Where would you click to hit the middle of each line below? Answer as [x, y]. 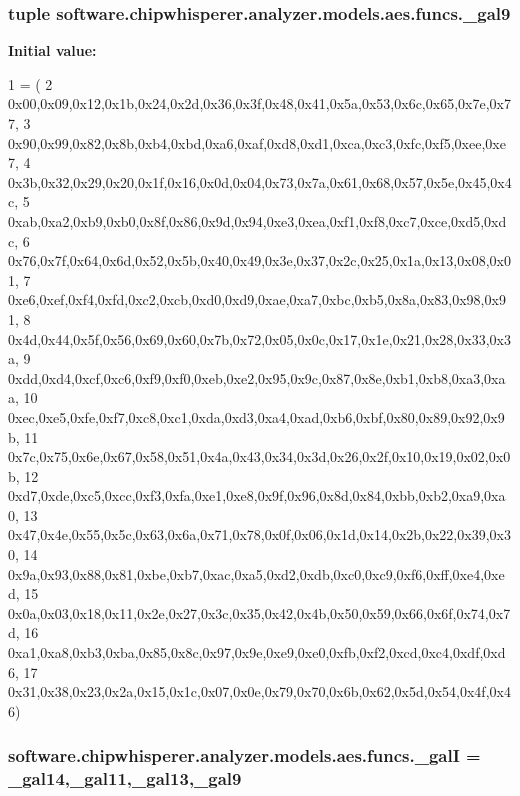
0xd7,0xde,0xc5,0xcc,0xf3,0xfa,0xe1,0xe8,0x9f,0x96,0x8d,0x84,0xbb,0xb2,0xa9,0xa [257, 495]
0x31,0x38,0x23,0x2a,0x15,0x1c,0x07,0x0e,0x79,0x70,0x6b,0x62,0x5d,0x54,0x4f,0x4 [259, 691]
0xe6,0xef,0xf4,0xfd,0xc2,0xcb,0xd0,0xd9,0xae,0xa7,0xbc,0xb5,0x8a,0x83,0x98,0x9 [257, 299]
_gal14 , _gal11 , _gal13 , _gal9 [125, 778]
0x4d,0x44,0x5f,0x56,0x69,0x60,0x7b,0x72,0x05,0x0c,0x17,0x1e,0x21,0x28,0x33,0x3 [259, 338]
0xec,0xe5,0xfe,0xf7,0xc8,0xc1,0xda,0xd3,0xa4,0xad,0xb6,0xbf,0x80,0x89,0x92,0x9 [256, 416]
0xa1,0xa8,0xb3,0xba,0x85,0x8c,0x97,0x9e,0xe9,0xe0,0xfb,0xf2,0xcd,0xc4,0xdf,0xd [257, 652]
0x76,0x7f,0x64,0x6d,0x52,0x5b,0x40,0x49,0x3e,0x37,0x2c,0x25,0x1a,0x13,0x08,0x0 [259, 260]
